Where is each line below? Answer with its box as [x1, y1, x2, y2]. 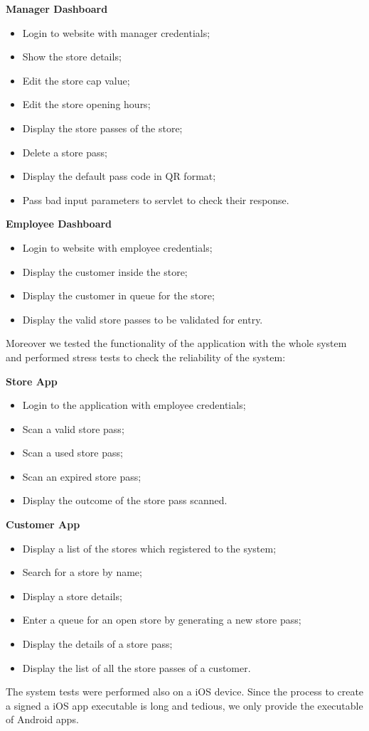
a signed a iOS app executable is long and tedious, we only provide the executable [6, 698, 363, 713]
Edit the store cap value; [22, 73, 130, 87]
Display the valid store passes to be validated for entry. [22, 311, 263, 326]
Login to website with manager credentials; [22, 25, 210, 40]
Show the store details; [22, 49, 122, 64]
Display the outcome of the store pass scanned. [22, 493, 228, 508]
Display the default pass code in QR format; [22, 169, 216, 183]
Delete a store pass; [22, 144, 107, 159]
